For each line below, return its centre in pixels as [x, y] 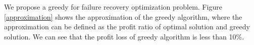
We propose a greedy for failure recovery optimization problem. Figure [113, 7]
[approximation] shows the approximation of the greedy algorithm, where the [123, 16]
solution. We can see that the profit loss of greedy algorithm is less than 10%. [124, 36]
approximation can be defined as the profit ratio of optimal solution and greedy [127, 27]
